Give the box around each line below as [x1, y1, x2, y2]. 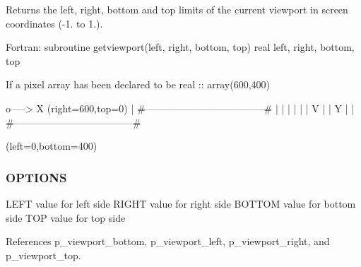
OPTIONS [6, 168, 67, 186]
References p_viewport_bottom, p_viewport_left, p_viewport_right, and [6, 234, 330, 249]
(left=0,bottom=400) [6, 138, 97, 153]
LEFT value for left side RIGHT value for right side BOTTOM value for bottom [6, 196, 356, 210]
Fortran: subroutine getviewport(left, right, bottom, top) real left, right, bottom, [6, 40, 355, 54]
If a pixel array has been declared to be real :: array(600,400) [6, 77, 271, 92]
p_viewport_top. [6, 247, 81, 262]
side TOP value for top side [6, 210, 126, 225]
